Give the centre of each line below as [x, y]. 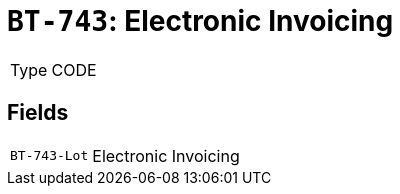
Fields [38, 113]
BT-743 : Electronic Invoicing [200, 21]
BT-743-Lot [49, 156]
